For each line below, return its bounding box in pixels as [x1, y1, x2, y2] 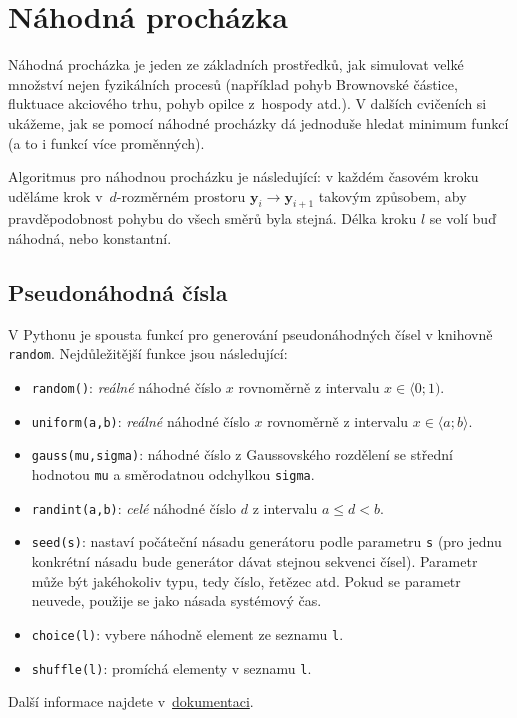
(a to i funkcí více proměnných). [8, 132, 205, 153]
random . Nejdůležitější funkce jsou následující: [8, 343, 288, 364]
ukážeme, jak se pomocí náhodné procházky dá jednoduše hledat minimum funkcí [8, 112, 509, 133]
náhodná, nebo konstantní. [8, 228, 172, 249]
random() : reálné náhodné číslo [31, 377, 222, 398]
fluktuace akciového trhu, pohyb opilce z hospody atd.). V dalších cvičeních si [8, 93, 487, 114]
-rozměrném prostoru [116, 185, 246, 206]
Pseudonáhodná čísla [8, 277, 228, 308]
